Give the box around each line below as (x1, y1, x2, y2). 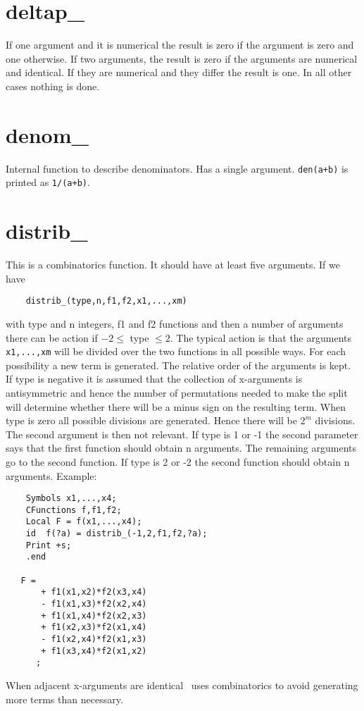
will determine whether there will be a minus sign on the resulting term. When (6, 399, 346, 414)
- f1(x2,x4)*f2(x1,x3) (41, 633, 147, 644)
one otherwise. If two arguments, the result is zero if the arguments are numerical (6, 51, 358, 66)
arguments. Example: (6, 468, 97, 483)
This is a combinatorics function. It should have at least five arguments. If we (6, 257, 340, 272)
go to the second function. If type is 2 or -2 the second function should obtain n (6, 454, 350, 469)
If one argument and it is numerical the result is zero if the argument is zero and (6, 37, 354, 52)
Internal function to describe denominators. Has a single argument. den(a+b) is (6, 161, 349, 175)
